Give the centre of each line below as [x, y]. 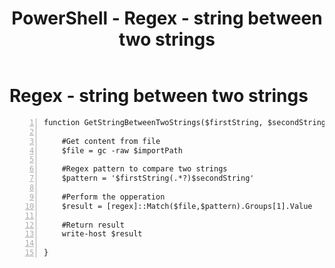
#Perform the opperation [113, 197]
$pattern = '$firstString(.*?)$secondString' [158, 178]
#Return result [93, 225]
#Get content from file [111, 141]
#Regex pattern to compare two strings [144, 169]
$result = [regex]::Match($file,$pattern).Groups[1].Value [187, 206]
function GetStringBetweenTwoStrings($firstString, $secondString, [187, 122]
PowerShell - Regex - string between [167, 18]
